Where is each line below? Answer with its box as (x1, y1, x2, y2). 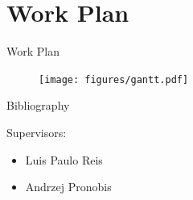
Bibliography (6, 97, 70, 114)
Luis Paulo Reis (25, 151, 103, 168)
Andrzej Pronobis (25, 178, 112, 195)
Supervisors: (6, 123, 67, 140)
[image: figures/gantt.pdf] (39, 73, 189, 85)
